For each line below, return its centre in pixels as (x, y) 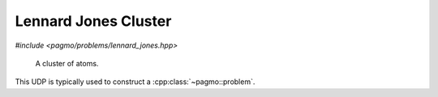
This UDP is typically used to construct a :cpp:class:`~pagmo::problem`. (135, 82)
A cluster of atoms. (67, 63)
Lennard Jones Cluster (93, 21)
